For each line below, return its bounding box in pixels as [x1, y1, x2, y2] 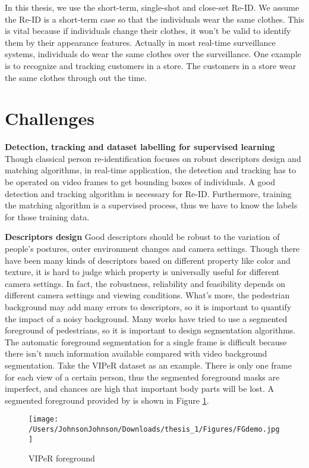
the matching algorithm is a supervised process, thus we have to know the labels [5, 199, 298, 211]
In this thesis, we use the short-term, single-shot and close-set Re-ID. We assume [5, 1, 299, 13]
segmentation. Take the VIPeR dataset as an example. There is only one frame [5, 358, 292, 371]
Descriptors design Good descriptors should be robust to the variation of [5, 230, 280, 243]
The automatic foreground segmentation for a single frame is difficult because [5, 335, 287, 348]
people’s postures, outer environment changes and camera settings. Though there [5, 242, 300, 255]
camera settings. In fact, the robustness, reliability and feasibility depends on [5, 277, 286, 289]
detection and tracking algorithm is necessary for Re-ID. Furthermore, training [5, 187, 292, 199]
